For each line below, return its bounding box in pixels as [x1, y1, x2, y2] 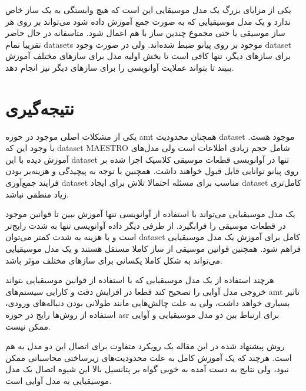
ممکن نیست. [5, 320, 51, 332]
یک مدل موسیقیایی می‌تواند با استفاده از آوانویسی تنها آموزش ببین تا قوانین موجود [5, 208, 295, 220]
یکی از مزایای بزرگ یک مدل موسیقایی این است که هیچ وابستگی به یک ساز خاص [5, 4, 291, 15]
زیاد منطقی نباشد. [5, 188, 69, 200]
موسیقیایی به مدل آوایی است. [5, 374, 112, 386]
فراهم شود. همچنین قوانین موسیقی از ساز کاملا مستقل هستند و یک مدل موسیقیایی [5, 242, 301, 255]
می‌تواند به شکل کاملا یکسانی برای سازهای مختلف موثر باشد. [5, 254, 222, 266]
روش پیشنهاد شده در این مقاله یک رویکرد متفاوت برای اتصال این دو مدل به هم [5, 340, 285, 352]
